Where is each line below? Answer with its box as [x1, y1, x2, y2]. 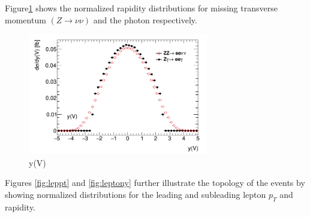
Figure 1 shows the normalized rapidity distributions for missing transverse [5, 2, 278, 14]
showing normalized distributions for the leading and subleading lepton [5, 188, 266, 201]
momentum [5, 13, 46, 26]
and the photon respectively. [93, 13, 197, 26]
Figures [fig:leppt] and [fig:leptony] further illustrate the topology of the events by [5, 176, 305, 189]
